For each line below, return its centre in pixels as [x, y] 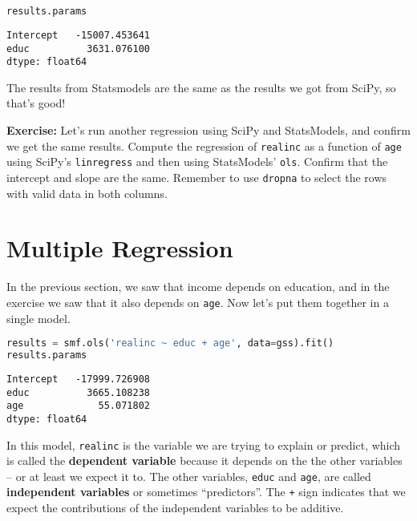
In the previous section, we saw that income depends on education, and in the [198, 287]
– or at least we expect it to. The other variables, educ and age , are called [189, 476]
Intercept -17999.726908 [78, 379]
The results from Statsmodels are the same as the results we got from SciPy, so [201, 87]
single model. [38, 318]
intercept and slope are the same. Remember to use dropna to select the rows [197, 177]
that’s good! [36, 103]
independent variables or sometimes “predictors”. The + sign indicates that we [206, 492]
